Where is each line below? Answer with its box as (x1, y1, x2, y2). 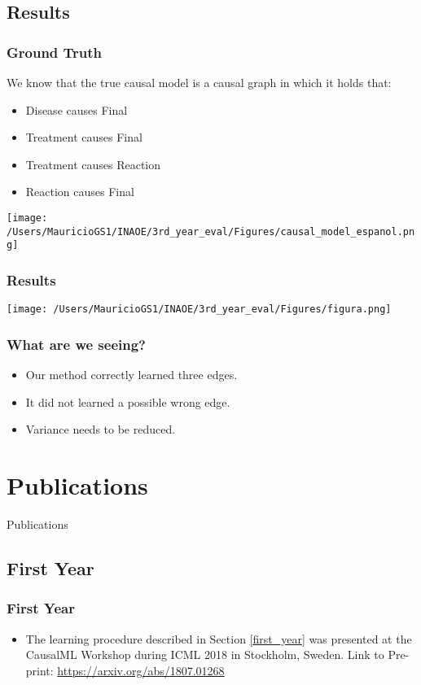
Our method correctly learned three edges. (25, 366, 238, 383)
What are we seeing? (7, 334, 147, 354)
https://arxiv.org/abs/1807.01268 (57, 661, 225, 678)
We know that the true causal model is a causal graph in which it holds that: (7, 74, 392, 90)
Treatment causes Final (25, 129, 143, 146)
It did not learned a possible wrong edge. (25, 393, 230, 410)
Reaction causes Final (25, 183, 134, 200)
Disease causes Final (25, 101, 128, 118)
